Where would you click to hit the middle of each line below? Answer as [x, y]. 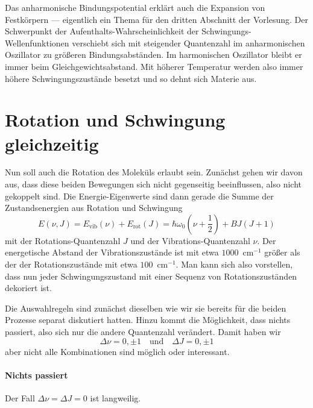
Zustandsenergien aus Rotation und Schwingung [94, 208]
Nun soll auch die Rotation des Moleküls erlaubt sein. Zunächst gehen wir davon [154, 172]
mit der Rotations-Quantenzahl [63, 240]
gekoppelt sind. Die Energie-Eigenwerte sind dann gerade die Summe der [139, 196]
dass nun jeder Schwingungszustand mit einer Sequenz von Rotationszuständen [151, 276]
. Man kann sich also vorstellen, [234, 264]
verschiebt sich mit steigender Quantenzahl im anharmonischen [188, 42]
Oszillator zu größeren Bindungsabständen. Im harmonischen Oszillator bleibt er [153, 55]
